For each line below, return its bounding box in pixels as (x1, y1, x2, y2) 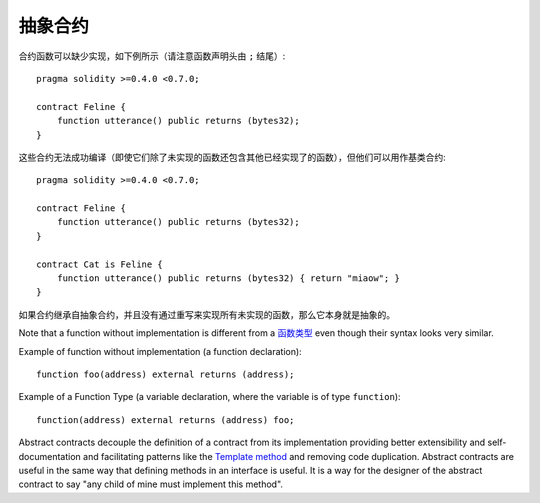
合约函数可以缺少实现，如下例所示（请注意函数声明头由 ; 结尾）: (18, 50, 286, 62)
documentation (18, 450, 82, 462)
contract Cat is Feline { (36, 258, 164, 270)
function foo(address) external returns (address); (36, 368, 295, 380)
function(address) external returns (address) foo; (36, 414, 295, 425)
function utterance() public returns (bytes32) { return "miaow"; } (56, 273, 400, 284)
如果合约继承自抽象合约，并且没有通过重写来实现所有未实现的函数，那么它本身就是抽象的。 (18, 308, 395, 320)
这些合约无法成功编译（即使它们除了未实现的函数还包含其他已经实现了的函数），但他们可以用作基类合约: (18, 151, 447, 163)
